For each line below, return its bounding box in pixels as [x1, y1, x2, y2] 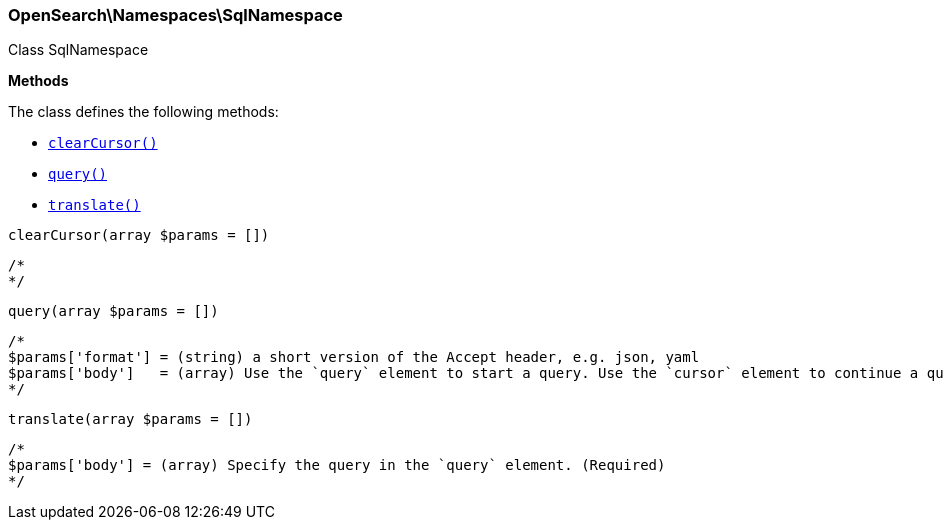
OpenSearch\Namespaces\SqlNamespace [8, 5, 343, 25]
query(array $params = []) [8, 303, 219, 320]
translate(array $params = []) [8, 411, 253, 428]
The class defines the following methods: [8, 103, 279, 121]
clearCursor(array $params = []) [8, 227, 270, 244]
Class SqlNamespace [8, 41, 149, 59]
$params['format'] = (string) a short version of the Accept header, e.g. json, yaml [8, 349, 700, 366]
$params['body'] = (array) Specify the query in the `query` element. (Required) [8, 457, 666, 474]
